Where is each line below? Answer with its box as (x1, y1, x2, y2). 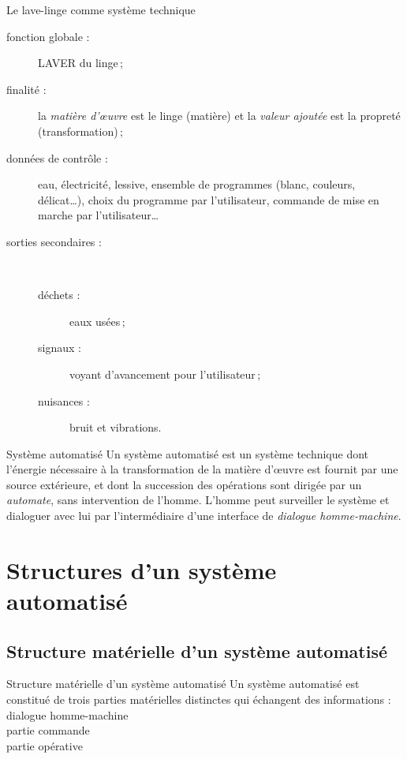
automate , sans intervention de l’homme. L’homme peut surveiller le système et (6, 492, 390, 508)
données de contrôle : (6, 149, 108, 166)
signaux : (38, 339, 81, 356)
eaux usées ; (69, 312, 125, 329)
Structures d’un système (6, 553, 277, 585)
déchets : (38, 286, 80, 303)
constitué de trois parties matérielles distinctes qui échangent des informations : (6, 691, 391, 708)
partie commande (6, 722, 90, 738)
